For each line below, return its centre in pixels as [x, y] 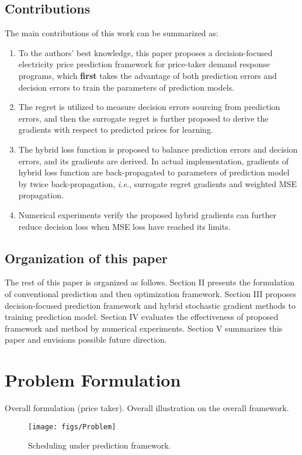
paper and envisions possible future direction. [86, 339]
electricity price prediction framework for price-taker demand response [144, 64]
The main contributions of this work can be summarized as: [112, 33]
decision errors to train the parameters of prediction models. [126, 87]
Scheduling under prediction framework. [100, 445]
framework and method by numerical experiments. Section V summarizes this [144, 328]
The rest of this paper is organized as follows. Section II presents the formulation [150, 282]
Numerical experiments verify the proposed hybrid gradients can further [147, 214]
